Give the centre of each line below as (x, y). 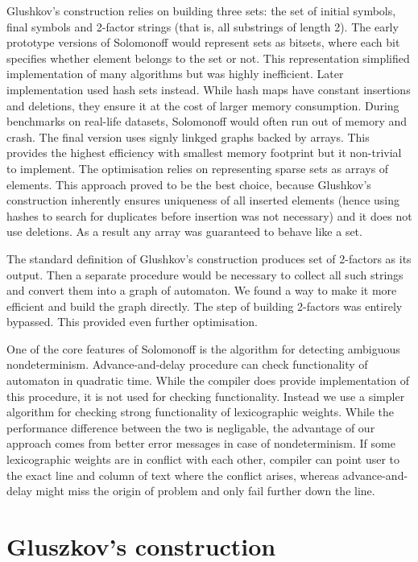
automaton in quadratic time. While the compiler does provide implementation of (208, 380)
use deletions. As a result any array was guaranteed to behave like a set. (184, 231)
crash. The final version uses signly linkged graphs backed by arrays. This (188, 136)
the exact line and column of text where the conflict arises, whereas (173, 475)
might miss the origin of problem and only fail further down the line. (205, 491)
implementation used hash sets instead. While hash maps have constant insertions (209, 89)
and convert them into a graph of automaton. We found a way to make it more (202, 290)
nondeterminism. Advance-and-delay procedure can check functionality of (187, 364)
